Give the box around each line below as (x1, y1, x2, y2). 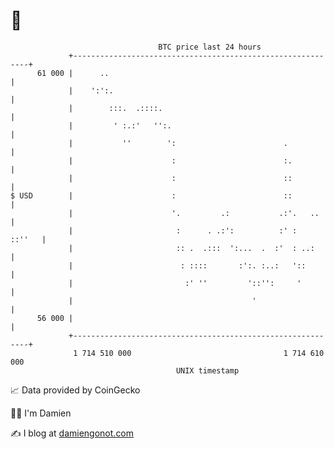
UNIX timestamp (175, 365, 240, 376)
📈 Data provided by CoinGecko (10, 384, 141, 396)
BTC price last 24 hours (158, 42, 262, 52)
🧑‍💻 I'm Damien (10, 407, 72, 419)
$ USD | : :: (10, 190, 293, 201)
